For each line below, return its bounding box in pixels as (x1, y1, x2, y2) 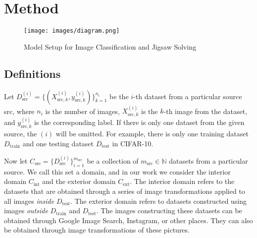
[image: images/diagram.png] (24, 27, 120, 35)
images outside (4, 205, 48, 216)
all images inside (4, 195, 54, 206)
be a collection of (87, 156, 139, 166)
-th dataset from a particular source (133, 91, 242, 101)
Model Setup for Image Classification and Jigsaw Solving (24, 41, 197, 52)
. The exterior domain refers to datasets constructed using (70, 195, 247, 206)
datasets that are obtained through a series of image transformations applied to (4, 186, 245, 196)
